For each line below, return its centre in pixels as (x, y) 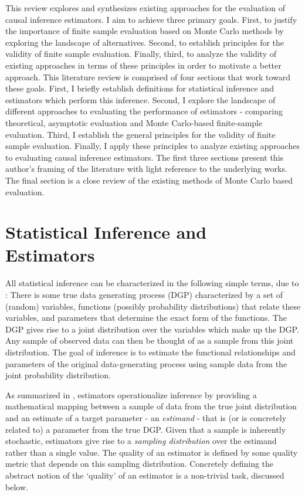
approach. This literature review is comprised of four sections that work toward (148, 77)
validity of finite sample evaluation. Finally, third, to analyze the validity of (141, 54)
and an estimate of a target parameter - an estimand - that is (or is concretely (146, 417)
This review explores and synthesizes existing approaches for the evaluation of (145, 8)
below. (17, 486)
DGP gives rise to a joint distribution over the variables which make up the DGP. (152, 329)
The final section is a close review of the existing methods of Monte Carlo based (149, 180)
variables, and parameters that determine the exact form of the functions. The (146, 318)
